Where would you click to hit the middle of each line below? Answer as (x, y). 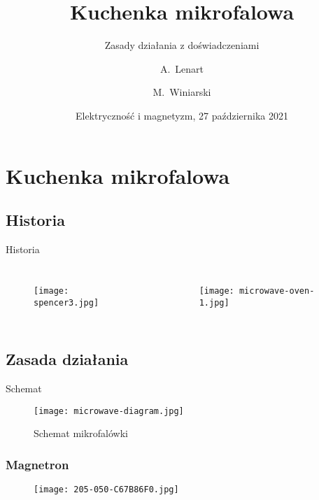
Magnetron (37, 464)
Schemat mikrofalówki (81, 433)
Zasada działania (67, 359)
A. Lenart (182, 68)
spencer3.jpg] (66, 303)
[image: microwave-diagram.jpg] (109, 411)
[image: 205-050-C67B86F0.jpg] (106, 490)
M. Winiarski (182, 92)
